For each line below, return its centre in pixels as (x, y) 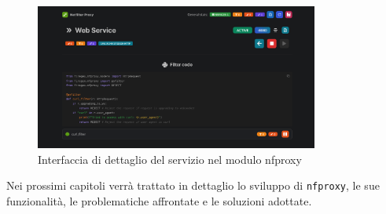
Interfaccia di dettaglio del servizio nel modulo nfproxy (170, 159)
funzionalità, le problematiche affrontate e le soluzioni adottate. (159, 200)
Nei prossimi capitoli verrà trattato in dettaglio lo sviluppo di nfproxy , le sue (193, 185)
